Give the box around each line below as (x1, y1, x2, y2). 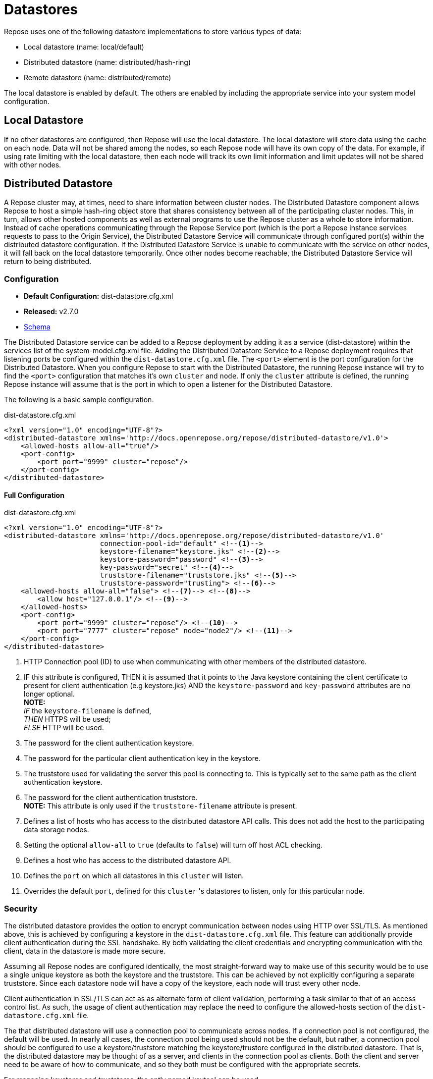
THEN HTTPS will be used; (24, 715, 111, 724)
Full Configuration (4, 490, 64, 499)
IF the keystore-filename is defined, (24, 706, 152, 715)
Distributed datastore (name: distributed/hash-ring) (24, 57, 191, 66)
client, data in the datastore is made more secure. (4, 947, 165, 956)
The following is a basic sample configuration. (4, 395, 154, 404)
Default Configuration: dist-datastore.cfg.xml (24, 292, 173, 301)
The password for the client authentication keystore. (24, 739, 194, 748)
